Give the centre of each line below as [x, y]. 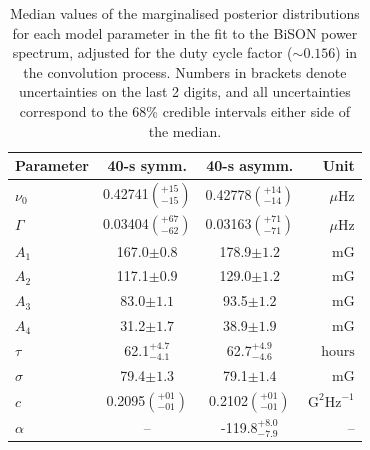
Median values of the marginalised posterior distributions [184, 13]
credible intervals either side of [256, 110]
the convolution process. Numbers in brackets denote [185, 71]
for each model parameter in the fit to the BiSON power [185, 32]
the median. [185, 130]
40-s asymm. [250, 165]
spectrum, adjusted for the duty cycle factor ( [152, 52]
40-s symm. [147, 165]
